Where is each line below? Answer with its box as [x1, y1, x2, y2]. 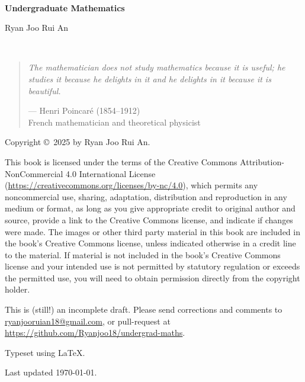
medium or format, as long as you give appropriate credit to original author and [5, 202, 296, 214]
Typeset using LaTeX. [5, 346, 85, 358]
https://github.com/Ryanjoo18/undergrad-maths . [5, 326, 185, 339]
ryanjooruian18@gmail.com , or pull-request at [5, 314, 171, 327]
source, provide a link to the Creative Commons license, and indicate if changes [5, 213, 293, 226]
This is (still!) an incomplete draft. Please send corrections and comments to [5, 303, 282, 316]
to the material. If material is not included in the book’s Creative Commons [5, 248, 281, 261]
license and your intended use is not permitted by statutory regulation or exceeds [5, 260, 300, 272]
